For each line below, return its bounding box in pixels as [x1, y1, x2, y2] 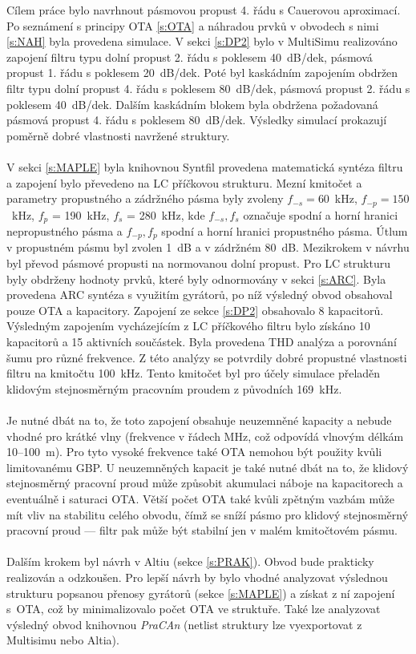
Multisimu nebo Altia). [6, 632, 119, 648]
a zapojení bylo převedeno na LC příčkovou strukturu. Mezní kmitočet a [6, 174, 362, 191]
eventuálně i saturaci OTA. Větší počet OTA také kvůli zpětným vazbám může [6, 490, 394, 507]
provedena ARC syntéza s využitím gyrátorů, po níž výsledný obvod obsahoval [6, 286, 393, 303]
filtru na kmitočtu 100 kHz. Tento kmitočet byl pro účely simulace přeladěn [6, 365, 381, 381]
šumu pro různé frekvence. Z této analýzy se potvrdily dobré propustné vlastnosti [6, 349, 407, 365]
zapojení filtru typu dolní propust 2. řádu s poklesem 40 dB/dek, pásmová [6, 48, 373, 65]
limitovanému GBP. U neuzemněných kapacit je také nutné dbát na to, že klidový [6, 458, 409, 475]
